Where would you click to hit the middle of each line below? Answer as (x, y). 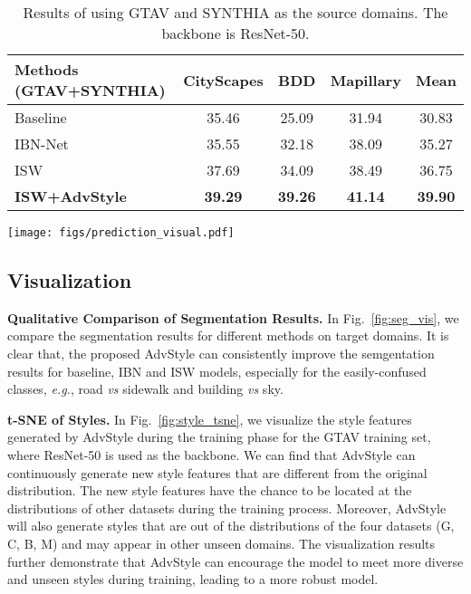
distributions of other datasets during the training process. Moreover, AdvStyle (227, 508)
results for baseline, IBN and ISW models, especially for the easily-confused (217, 371)
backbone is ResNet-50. (235, 33)
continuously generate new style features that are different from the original (217, 472)
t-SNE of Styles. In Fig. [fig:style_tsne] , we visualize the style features (210, 419)
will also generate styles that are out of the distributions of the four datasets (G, (231, 526)
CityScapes (223, 80)
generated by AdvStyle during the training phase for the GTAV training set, (219, 437)
